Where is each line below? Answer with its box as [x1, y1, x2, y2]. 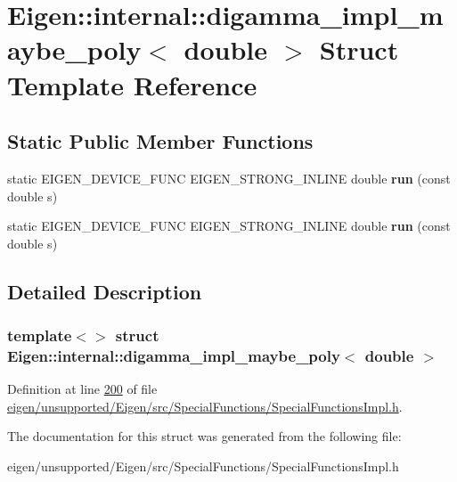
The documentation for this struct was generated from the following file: [7, 427, 402, 445]
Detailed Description [7, 277, 202, 305]
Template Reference [7, 66, 257, 102]
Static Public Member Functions [7, 127, 314, 155]
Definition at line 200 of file [7, 380, 158, 398]
